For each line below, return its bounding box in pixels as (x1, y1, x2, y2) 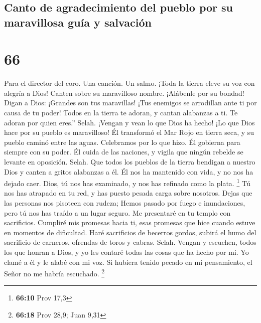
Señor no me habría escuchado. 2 (4, 267, 105, 278)
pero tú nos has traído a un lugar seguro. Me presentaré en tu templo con (4, 207, 231, 218)
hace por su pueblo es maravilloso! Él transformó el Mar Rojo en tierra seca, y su (4, 127, 254, 137)
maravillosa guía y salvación (4, 14, 152, 30)
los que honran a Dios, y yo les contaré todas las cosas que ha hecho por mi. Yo (4, 247, 249, 257)
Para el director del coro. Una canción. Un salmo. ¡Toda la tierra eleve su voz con (4, 78, 255, 88)
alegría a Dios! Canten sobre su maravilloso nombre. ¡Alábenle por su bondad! (4, 87, 244, 98)
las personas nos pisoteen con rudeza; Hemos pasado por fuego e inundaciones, (4, 198, 245, 208)
